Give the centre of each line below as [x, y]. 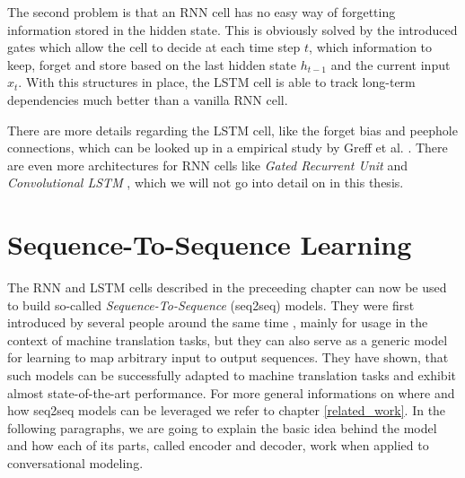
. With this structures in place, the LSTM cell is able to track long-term [217, 82]
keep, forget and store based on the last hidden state [152, 64]
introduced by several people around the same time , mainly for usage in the [218, 322]
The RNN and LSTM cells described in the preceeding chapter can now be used [227, 287]
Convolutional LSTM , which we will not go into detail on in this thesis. [206, 183]
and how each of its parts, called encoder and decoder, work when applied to [218, 445]
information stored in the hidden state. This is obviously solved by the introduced [232, 29]
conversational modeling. [75, 463]
